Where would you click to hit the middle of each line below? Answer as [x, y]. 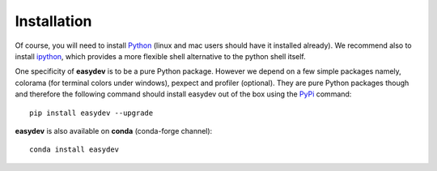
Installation [53, 21]
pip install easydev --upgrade [91, 113]
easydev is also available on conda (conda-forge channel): [114, 130]
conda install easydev [74, 150]
